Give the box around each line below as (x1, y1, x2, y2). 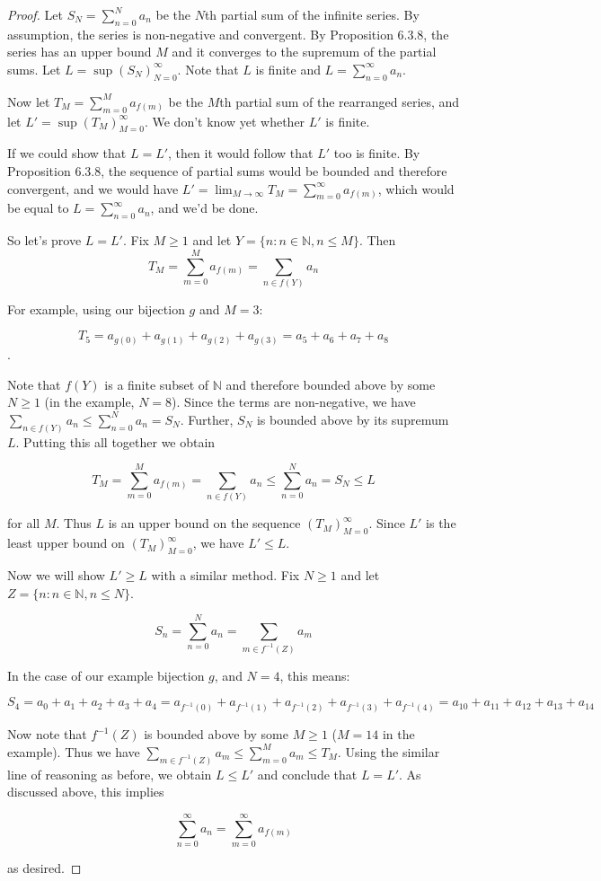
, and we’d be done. (150, 198, 259, 217)
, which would (377, 179, 455, 198)
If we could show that (7, 144, 127, 163)
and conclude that (257, 764, 358, 783)
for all (7, 514, 40, 533)
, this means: (279, 665, 350, 684)
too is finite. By (333, 144, 420, 163)
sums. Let (7, 59, 61, 78)
